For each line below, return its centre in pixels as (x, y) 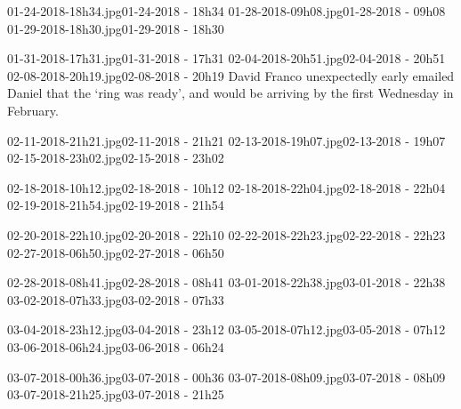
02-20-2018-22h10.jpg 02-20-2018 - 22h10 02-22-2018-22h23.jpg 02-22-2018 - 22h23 (226, 234)
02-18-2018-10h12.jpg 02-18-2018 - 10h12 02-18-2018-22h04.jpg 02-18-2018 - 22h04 (226, 187)
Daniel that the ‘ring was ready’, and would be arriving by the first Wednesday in (230, 93)
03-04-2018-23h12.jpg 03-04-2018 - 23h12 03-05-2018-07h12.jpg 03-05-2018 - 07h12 (226, 329)
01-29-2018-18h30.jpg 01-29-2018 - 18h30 (116, 28)
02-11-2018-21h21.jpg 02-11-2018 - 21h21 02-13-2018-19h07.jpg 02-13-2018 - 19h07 (226, 140)
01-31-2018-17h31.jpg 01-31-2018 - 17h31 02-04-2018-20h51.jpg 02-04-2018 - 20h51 (226, 58)
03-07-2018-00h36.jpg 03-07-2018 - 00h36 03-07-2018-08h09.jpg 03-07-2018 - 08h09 (226, 377)
